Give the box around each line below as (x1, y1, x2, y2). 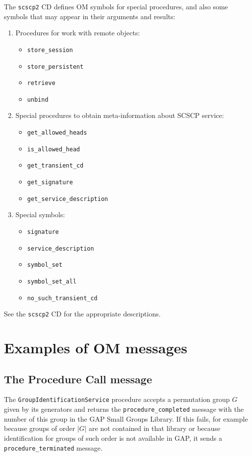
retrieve (27, 80, 55, 87)
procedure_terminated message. (4, 442, 102, 453)
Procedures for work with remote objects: (15, 28, 140, 38)
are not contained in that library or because (89, 423, 221, 433)
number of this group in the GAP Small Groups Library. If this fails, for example (4, 413, 248, 424)
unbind (27, 96, 49, 103)
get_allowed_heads (27, 129, 87, 137)
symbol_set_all (27, 278, 76, 285)
